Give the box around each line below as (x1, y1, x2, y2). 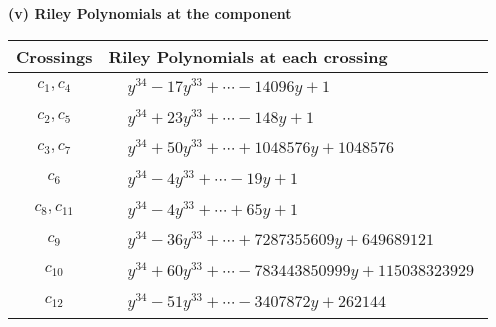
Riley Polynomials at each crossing (108, 44, 388, 68)
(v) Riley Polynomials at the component (8, 3, 292, 23)
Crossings (16, 44, 93, 68)
